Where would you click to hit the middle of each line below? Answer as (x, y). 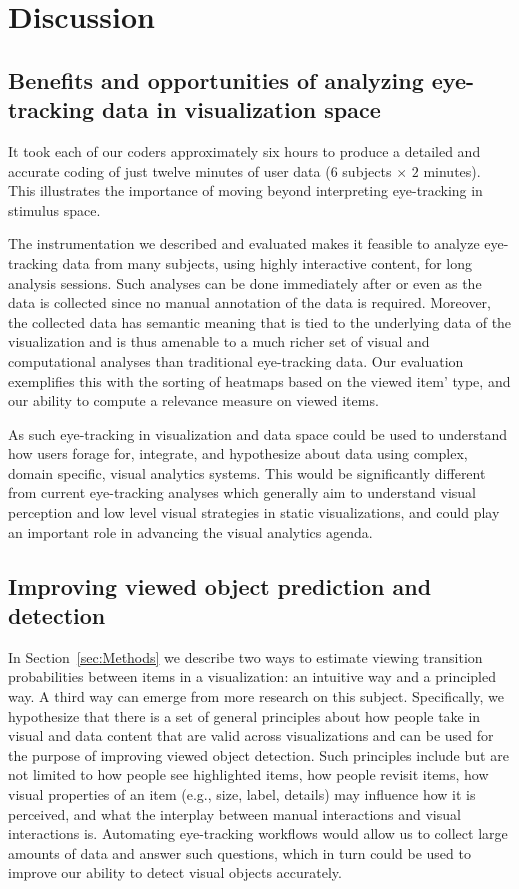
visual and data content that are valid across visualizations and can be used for (251, 735)
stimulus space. (54, 209)
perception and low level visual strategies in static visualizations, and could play (254, 512)
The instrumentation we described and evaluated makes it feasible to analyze (244, 243)
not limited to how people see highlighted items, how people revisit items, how (248, 774)
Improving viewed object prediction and (220, 585)
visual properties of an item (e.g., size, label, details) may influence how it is (242, 794)
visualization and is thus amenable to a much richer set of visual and (219, 341)
